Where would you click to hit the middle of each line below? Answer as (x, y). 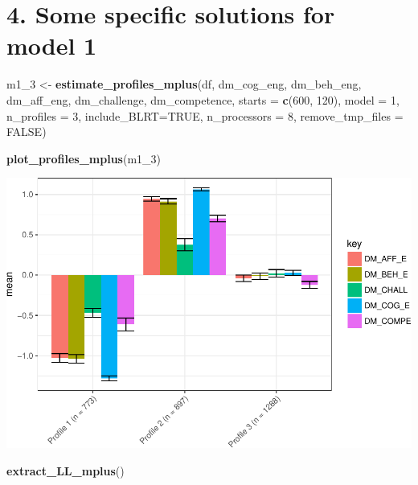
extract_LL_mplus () (66, 470)
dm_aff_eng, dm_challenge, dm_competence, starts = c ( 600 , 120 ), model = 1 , (203, 99)
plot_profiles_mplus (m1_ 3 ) (84, 158)
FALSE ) (27, 132)
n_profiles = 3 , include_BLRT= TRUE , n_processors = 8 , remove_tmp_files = (205, 115)
